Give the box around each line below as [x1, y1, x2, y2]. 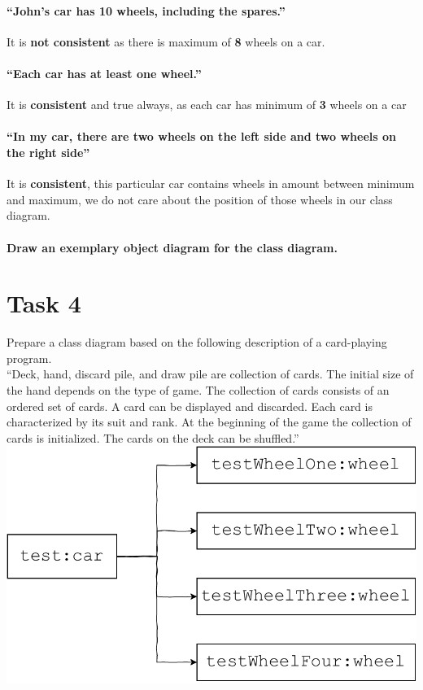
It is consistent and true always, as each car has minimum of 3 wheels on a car [7, 96, 407, 113]
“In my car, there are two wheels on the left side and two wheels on [7, 128, 396, 145]
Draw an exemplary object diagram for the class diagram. [7, 238, 338, 255]
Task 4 [7, 286, 81, 320]
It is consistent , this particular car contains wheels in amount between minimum [7, 175, 415, 192]
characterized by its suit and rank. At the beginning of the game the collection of [7, 413, 412, 430]
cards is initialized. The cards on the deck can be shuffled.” [7, 429, 299, 446]
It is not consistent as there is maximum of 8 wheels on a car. [7, 33, 325, 50]
